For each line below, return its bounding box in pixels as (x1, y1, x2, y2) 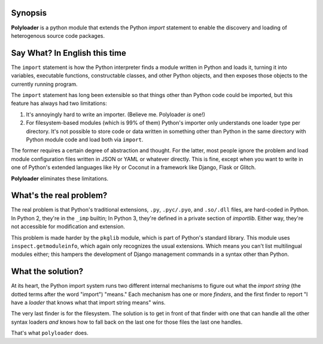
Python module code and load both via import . (26, 135, 144, 143)
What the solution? (11, 267, 84, 277)
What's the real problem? (11, 191, 108, 201)
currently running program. (11, 80, 78, 87)
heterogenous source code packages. (11, 32, 105, 39)
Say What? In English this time (11, 48, 127, 58)
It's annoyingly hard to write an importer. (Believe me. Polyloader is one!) (26, 111, 206, 118)
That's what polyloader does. (11, 330, 89, 337)
